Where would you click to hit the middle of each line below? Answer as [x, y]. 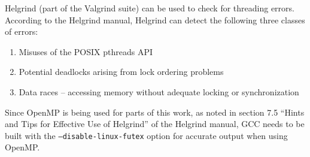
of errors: [22, 31]
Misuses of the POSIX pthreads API [86, 51]
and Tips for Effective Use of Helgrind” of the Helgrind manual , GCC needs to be [155, 124]
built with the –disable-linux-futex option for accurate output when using [146, 135]
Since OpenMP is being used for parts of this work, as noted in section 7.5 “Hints [155, 112]
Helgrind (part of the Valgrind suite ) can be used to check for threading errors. [150, 8]
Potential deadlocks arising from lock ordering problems [121, 72]
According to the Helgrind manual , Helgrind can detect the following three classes [155, 19]
